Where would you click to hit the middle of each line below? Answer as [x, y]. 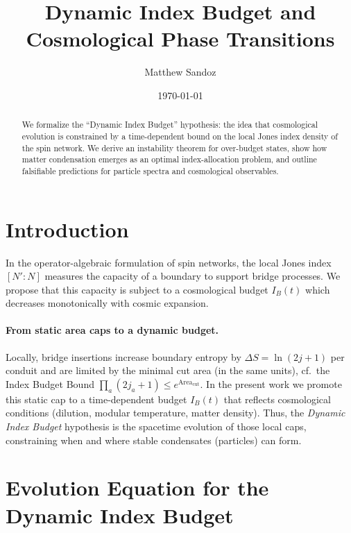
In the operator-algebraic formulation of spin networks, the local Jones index [169, 262]
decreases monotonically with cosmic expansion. [107, 303]
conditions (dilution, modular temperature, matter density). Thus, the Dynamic [175, 413]
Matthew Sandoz [180, 72]
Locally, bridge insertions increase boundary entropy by [123, 356]
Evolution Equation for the [137, 488]
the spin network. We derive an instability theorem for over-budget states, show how [174, 147]
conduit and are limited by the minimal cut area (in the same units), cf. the [168, 370]
